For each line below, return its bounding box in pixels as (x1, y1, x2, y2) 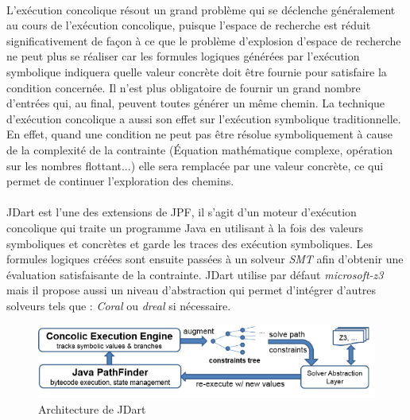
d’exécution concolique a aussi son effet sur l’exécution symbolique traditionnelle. (6, 110, 401, 126)
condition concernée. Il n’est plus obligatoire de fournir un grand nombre (6, 79, 361, 95)
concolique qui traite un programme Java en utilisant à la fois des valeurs (6, 219, 364, 235)
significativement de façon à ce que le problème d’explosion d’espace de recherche (6, 32, 401, 49)
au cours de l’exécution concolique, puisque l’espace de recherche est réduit (6, 17, 371, 33)
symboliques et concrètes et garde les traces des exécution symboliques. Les (6, 235, 373, 251)
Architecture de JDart (38, 400, 146, 417)
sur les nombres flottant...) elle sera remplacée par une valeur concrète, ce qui (6, 157, 384, 173)
